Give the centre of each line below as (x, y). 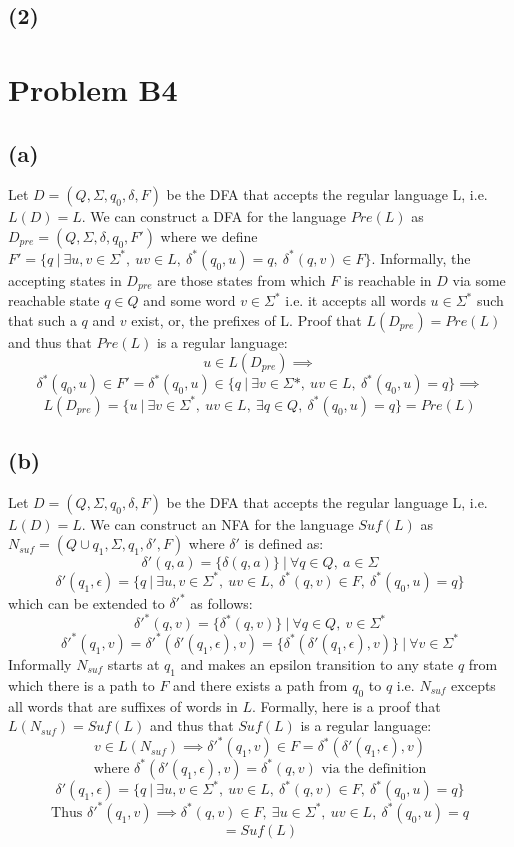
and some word (189, 300)
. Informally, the (421, 257)
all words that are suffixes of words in (123, 705)
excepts (473, 684)
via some (479, 279)
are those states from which (241, 279)
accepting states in (65, 279)
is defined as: (284, 543)
